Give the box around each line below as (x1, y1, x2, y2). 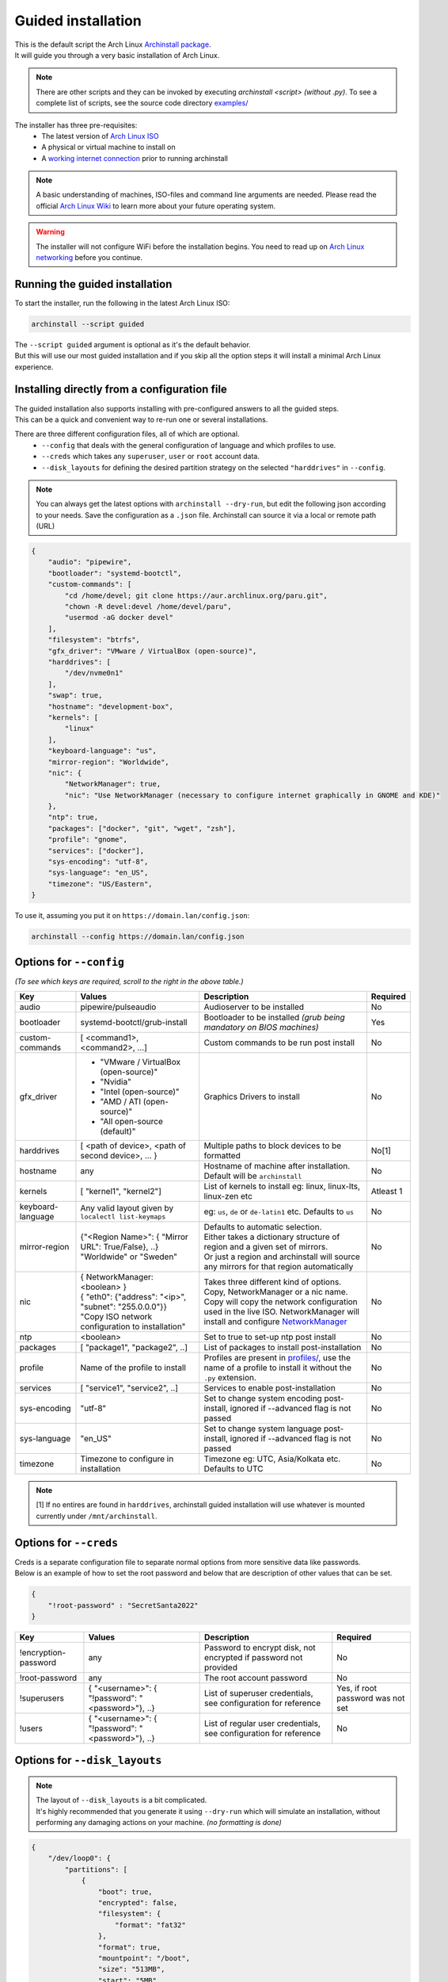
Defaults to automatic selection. (203, 1222, 322, 1233)
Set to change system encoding (203, 1393, 322, 1404)
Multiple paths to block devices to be (203, 1140, 342, 1151)
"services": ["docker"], (47, 846, 145, 855)
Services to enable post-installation (203, 1383, 336, 1394)
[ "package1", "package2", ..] (80, 1342, 188, 1353)
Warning (36, 227, 65, 237)
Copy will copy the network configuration (203, 1296, 358, 1307)
